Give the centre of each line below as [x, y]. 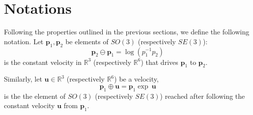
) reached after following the [202, 96]
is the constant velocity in [43, 62]
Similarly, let [23, 79]
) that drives [159, 62]
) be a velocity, [136, 79]
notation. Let [24, 41]
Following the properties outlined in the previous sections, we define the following [127, 32]
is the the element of [35, 96]
